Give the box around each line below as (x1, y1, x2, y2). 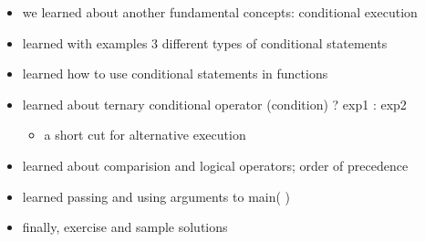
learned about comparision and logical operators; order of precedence (22, 155, 409, 174)
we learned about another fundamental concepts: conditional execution (22, 3, 418, 21)
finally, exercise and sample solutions (22, 217, 228, 237)
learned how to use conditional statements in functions (22, 64, 328, 83)
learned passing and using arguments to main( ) (22, 186, 291, 205)
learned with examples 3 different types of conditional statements (22, 33, 388, 52)
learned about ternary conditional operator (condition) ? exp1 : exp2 (22, 94, 407, 113)
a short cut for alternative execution (44, 125, 246, 144)
